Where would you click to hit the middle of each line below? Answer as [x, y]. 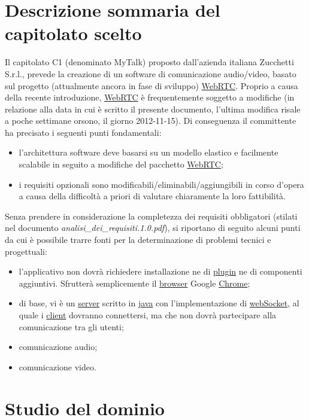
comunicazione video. [57, 366]
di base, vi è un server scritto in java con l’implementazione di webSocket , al [159, 303]
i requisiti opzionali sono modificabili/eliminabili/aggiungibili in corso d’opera [161, 184]
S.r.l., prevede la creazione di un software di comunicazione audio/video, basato [151, 73]
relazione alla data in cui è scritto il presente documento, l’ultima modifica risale [153, 109]
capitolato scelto [73, 33]
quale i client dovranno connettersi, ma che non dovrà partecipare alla [148, 315]
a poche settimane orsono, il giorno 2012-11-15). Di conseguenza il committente [151, 121]
